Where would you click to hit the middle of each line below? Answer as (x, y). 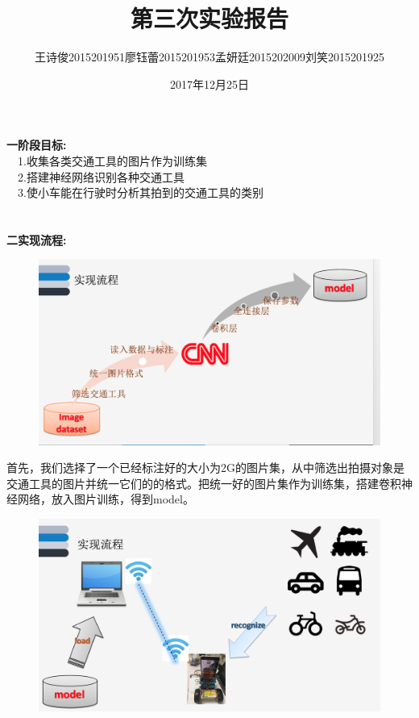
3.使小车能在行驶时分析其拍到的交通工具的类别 (140, 192)
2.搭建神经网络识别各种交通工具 (101, 176)
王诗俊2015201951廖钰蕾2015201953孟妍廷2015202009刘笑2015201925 (209, 57)
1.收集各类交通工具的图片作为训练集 (112, 160)
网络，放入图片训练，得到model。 (106, 499)
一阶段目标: (37, 145)
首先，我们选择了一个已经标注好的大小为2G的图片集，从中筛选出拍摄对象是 (205, 468)
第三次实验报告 (209, 18)
